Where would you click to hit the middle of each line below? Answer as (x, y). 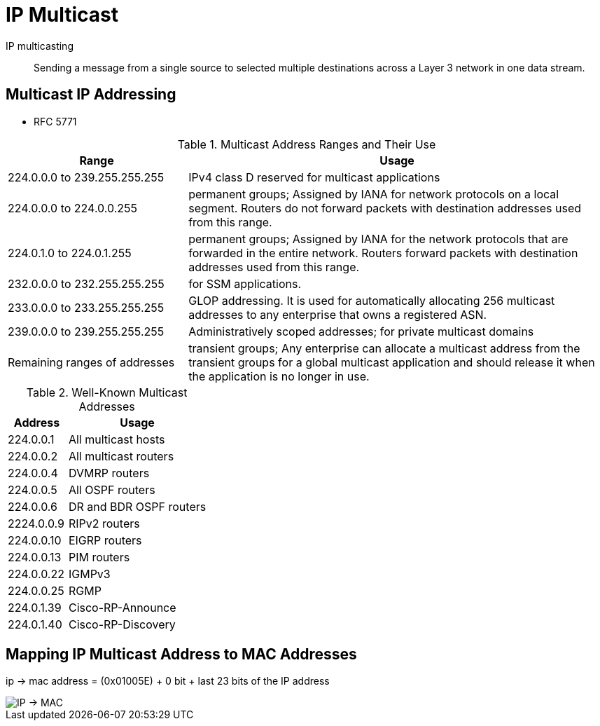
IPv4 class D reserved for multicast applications (314, 177)
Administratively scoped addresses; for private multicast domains (361, 331)
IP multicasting (40, 46)
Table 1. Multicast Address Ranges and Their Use (307, 144)
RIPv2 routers (104, 523)
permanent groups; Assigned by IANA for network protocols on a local (374, 194)
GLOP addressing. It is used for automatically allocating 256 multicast (372, 300)
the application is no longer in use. (279, 376)
